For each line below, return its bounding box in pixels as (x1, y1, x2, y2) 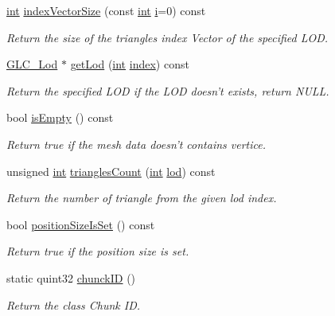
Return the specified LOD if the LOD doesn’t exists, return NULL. (6, 82, 329, 99)
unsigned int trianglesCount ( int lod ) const (6, 162, 216, 179)
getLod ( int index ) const (70, 56, 189, 72)
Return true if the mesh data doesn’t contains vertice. (6, 135, 266, 152)
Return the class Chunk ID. (6, 296, 141, 313)
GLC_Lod (6, 56, 58, 72)
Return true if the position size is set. (6, 243, 189, 259)
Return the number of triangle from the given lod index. (6, 189, 277, 206)
